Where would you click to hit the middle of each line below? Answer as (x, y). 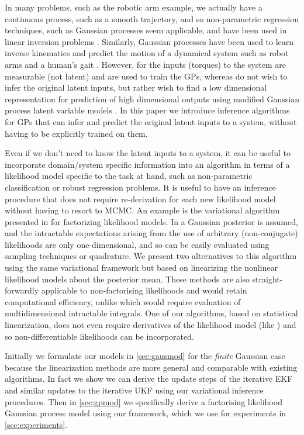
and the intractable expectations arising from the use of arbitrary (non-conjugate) (151, 233)
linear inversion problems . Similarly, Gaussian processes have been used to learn (149, 41)
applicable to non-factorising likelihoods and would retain (144, 290)
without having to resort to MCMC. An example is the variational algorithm (142, 210)
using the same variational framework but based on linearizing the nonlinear (141, 267)
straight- (267, 279)
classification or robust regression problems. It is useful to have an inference (140, 187)
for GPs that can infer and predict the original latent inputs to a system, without (151, 121)
